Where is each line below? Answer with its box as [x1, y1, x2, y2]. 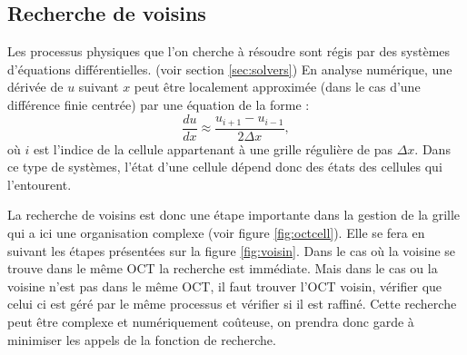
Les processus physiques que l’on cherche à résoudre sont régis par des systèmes [7, 42, 451, 61]
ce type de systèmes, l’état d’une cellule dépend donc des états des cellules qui [7, 157, 442, 176]
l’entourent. [7, 174, 72, 193]
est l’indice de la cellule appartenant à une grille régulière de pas [33, 139, 392, 158]
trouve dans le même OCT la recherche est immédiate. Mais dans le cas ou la [7, 259, 438, 278]
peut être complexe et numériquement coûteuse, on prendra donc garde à [7, 311, 414, 330]
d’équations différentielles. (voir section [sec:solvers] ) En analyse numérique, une [7, 59, 452, 78]
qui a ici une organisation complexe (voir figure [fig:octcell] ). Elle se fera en [7, 223, 425, 242]
